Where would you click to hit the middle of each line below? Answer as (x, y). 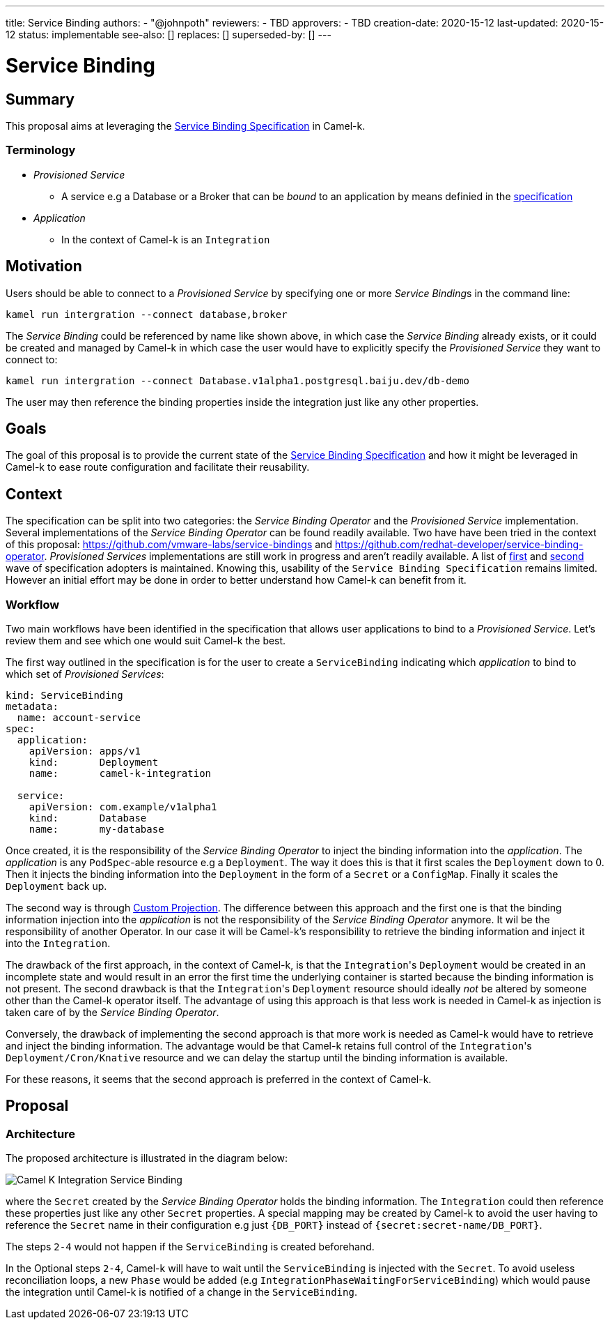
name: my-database (96, 829)
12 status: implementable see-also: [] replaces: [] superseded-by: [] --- (169, 35)
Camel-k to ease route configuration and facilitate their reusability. (158, 467)
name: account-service (79, 717)
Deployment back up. (56, 886)
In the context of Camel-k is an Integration (166, 239)
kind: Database (88, 818)
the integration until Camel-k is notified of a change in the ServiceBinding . (181, 1292)
